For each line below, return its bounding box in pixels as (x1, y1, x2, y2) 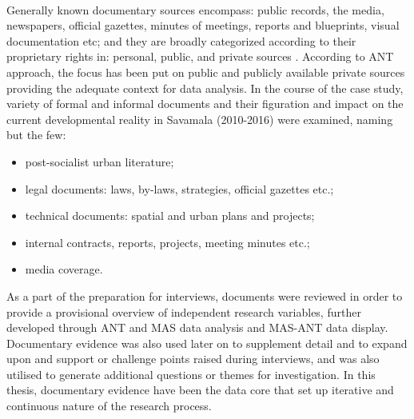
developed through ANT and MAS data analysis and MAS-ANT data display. (6, 319, 388, 336)
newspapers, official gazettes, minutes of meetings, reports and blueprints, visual (6, 17, 400, 34)
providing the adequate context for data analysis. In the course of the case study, (6, 79, 404, 96)
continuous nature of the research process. (6, 397, 212, 414)
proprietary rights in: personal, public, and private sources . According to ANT (6, 48, 394, 65)
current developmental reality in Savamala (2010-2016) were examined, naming (6, 110, 393, 127)
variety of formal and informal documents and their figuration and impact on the (6, 95, 404, 112)
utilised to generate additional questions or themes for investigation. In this (6, 365, 376, 382)
